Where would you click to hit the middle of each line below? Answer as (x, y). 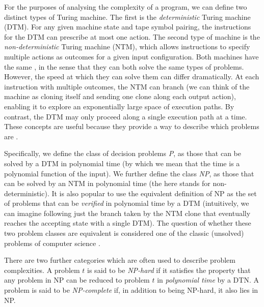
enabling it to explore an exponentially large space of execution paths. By (119, 106)
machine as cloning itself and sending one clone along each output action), (120, 96)
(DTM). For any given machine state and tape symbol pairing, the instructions (128, 27)
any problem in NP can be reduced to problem (77, 280)
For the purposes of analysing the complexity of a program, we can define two (126, 7)
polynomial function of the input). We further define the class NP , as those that (129, 173)
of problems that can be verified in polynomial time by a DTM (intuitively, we (127, 203)
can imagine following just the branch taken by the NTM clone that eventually (127, 213)
